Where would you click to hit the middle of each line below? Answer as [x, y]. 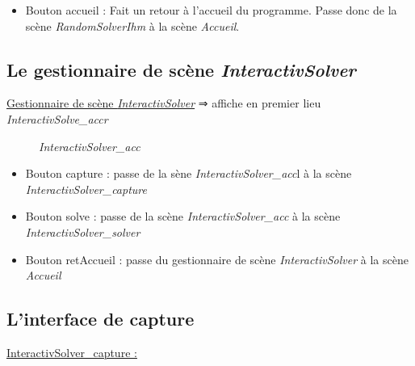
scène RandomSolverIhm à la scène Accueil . [132, 25]
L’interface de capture [101, 319]
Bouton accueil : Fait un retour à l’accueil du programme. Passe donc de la [211, 10]
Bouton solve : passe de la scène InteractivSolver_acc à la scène [183, 216]
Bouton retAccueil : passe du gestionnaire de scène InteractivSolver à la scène [217, 259]
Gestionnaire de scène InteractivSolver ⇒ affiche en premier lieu [164, 103]
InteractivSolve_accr [57, 118]
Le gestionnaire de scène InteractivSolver [181, 69]
